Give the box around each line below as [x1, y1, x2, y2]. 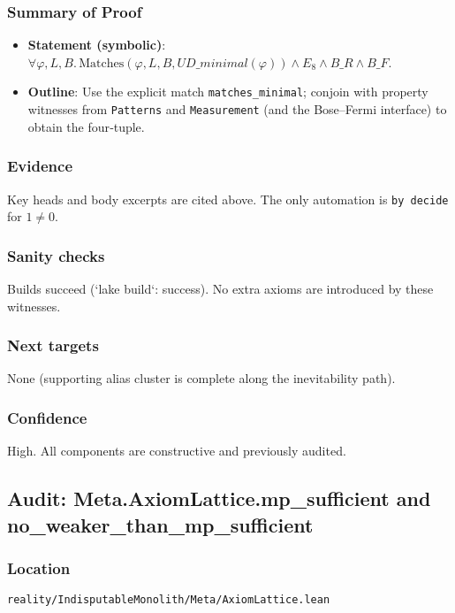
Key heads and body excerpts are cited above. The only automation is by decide [7, 189, 449, 208]
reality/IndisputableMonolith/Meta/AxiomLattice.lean [7, 594, 330, 607]
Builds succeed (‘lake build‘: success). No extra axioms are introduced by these [7, 280, 434, 297]
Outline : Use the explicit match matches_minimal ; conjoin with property [27, 82, 428, 101]
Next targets [7, 334, 99, 356]
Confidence [7, 406, 87, 428]
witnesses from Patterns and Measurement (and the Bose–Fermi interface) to [27, 100, 447, 119]
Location [7, 556, 71, 579]
